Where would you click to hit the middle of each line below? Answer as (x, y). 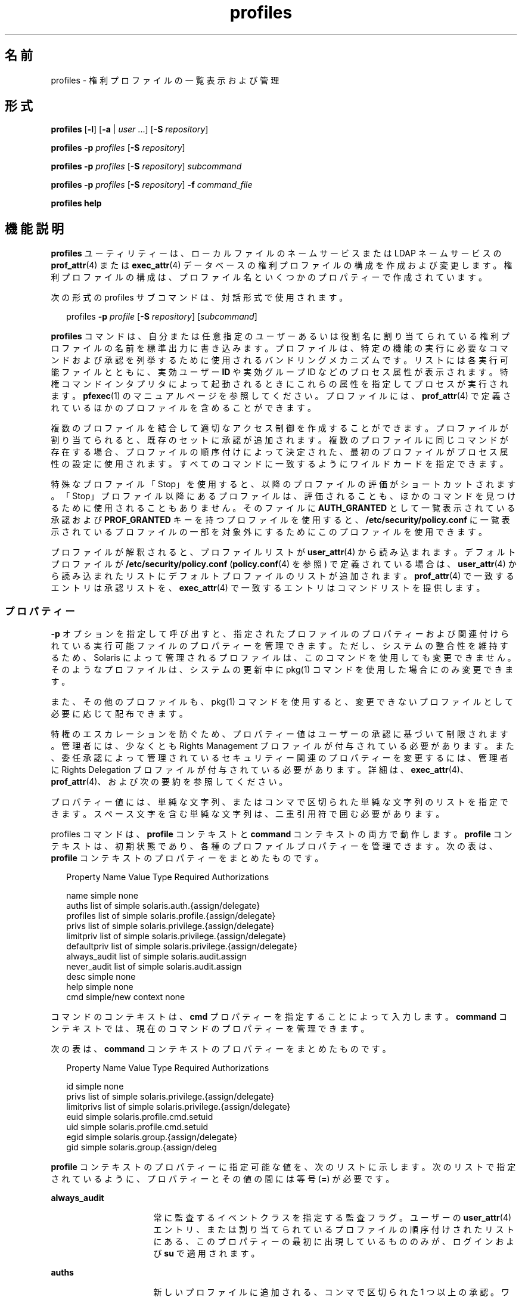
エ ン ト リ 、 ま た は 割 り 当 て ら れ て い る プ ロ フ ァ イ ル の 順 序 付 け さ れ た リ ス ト (334, 1230)
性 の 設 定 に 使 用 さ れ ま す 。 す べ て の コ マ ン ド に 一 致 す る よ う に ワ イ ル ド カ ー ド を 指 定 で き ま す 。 (279, 464)
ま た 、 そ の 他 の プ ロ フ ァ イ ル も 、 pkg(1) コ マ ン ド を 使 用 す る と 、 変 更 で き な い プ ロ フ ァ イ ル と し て (282, 702)
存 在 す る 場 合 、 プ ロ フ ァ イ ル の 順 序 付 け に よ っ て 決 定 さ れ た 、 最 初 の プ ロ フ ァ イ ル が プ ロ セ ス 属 (279, 452)
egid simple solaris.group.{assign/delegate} (152, 1137)
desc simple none (101, 977)
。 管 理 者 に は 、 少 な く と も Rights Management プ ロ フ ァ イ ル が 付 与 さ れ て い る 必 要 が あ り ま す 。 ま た (282, 746)
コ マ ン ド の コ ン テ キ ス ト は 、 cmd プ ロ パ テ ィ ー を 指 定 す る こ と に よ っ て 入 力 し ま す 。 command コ (279, 1017)
